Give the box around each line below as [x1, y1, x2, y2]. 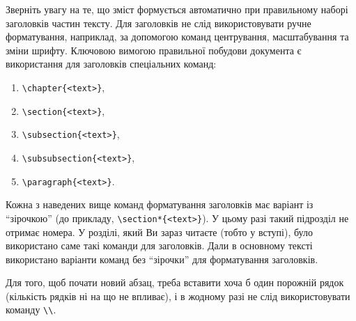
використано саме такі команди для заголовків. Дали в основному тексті [6, 238, 313, 253]
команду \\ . [6, 302, 56, 317]
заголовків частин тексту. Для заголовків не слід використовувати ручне [6, 15, 311, 30]
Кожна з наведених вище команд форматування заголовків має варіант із [6, 197, 314, 212]
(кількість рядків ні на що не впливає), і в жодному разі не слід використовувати [6, 288, 350, 303]
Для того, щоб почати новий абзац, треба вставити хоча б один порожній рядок [6, 275, 344, 290]
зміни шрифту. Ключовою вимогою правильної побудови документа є [6, 42, 302, 57]
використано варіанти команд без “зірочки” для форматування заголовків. [6, 251, 318, 266]
